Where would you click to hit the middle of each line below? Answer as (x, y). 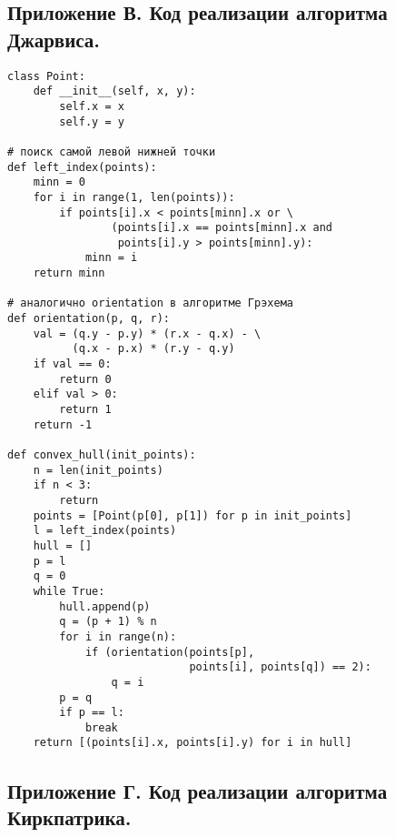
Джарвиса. (54, 39)
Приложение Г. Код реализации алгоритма (197, 790)
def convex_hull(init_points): (102, 455)
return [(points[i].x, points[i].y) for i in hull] (193, 743)
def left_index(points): (82, 167)
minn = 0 (59, 182)
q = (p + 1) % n (108, 622)
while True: (69, 591)
